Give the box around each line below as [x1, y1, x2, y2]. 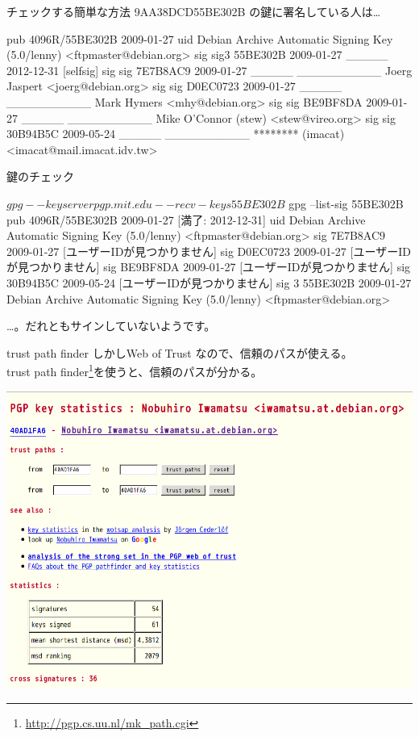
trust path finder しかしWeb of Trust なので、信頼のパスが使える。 [6, 344, 353, 361]
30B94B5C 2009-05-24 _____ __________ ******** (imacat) [6, 125, 345, 142]
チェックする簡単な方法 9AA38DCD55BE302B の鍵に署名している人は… [6, 3, 381, 19]
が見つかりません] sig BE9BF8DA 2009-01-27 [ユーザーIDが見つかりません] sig [6, 258, 411, 275]
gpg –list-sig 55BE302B [288, 195, 404, 211]
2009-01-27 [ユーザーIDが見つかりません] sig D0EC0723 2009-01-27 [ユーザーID [6, 242, 411, 259]
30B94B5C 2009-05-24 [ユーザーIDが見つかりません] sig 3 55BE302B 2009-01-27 [6, 274, 412, 291]
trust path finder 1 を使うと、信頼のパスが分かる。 [6, 361, 263, 379]
